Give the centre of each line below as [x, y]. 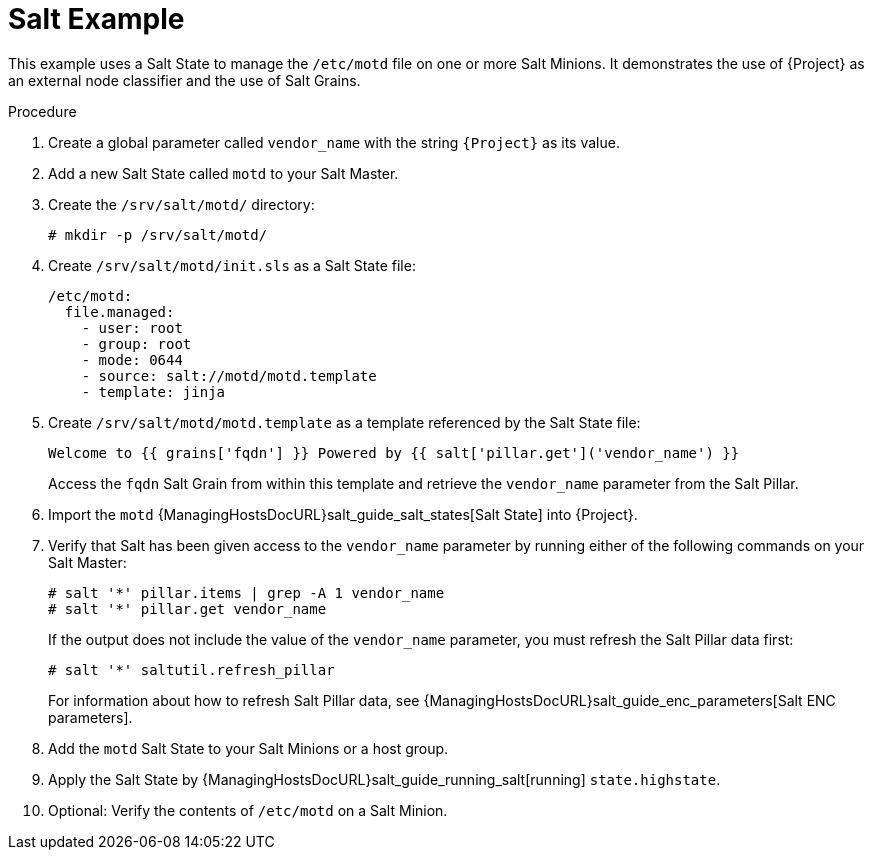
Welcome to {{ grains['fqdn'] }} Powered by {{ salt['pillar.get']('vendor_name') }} [394, 452]
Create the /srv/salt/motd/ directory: [181, 204]
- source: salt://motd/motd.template [229, 375]
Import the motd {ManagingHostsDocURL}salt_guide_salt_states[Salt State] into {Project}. [343, 514]
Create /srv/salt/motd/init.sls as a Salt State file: [232, 265]
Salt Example [96, 19]
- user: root [132, 327]
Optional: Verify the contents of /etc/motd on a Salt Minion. [248, 810]
